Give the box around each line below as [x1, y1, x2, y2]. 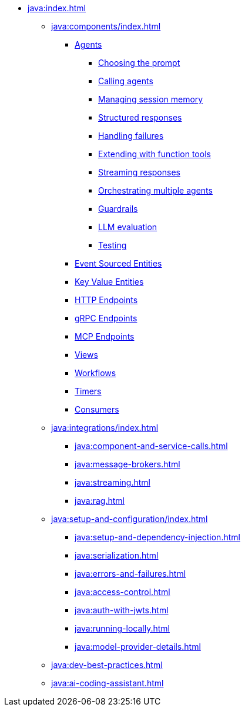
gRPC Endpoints [75, 313, 137, 323]
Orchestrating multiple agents [98, 185, 213, 195]
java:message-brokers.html [75, 459, 180, 469]
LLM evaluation [98, 222, 157, 232]
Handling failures [98, 131, 164, 141]
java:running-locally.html [75, 623, 170, 633]
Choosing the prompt [98, 58, 180, 68]
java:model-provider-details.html [75, 642, 201, 652]
